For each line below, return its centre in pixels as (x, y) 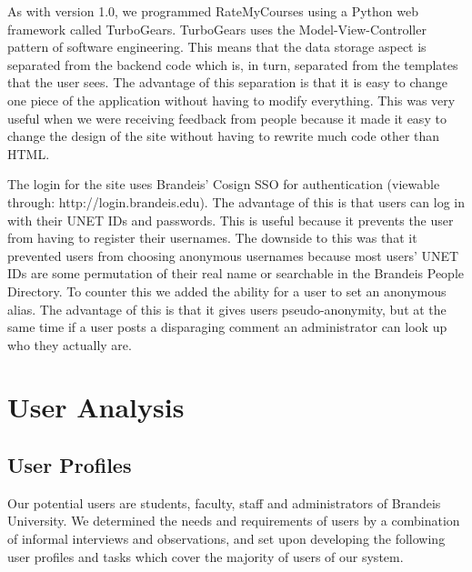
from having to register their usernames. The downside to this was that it (212, 238)
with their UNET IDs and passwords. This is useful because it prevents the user (231, 220)
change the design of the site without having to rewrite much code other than (224, 136)
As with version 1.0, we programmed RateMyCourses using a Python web (213, 11)
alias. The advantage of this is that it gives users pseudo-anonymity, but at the (227, 309)
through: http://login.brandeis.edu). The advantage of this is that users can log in (236, 201)
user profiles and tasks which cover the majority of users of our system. (206, 556)
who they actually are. (70, 344)
